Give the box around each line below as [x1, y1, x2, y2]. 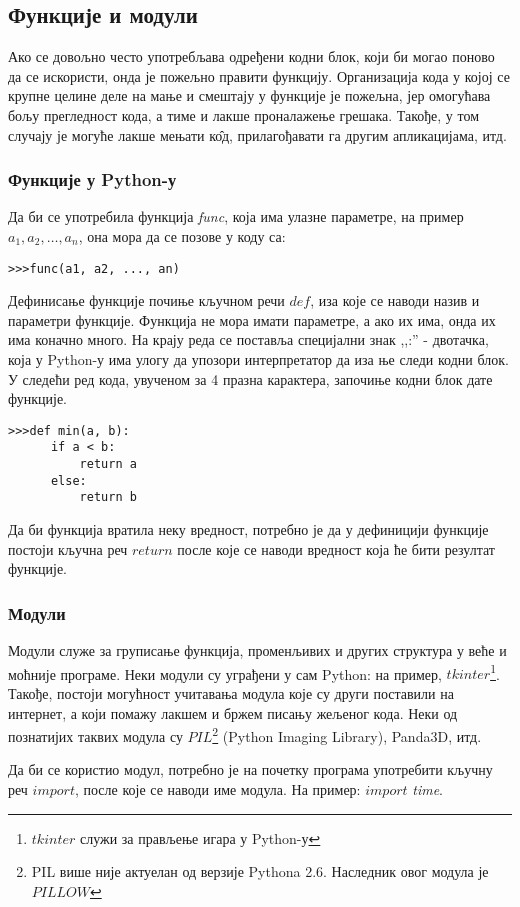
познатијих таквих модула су [8, 725, 183, 746]
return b [79, 490, 137, 505]
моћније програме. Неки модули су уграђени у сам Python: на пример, [8, 663, 442, 684]
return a [79, 457, 137, 472]
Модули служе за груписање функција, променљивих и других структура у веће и [8, 640, 507, 661]
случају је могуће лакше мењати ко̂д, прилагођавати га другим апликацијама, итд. [8, 124, 507, 145]
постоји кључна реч [8, 538, 128, 559]
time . [412, 778, 443, 799]
